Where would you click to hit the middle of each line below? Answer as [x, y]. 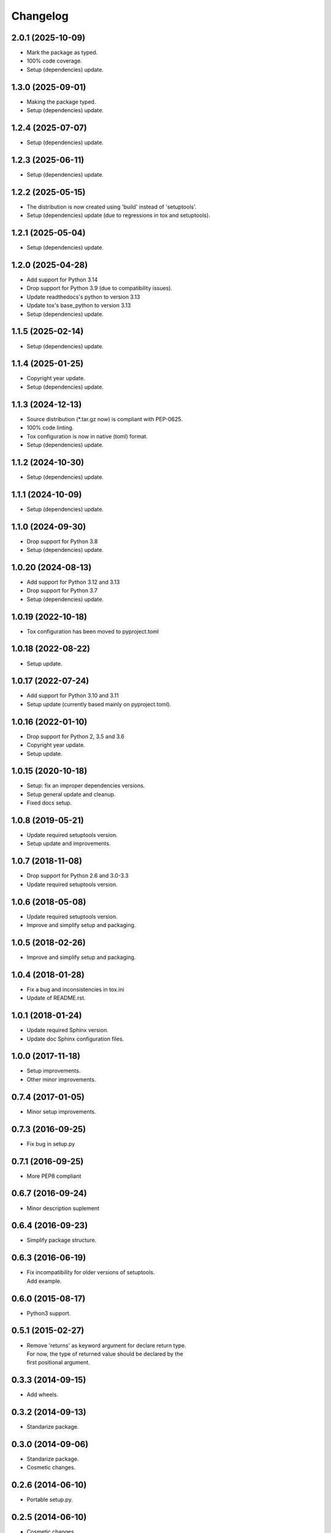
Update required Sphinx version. [67, 1030]
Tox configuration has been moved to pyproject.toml [93, 631]
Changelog [40, 16]
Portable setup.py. [50, 1500]
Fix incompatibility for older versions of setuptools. [91, 1272]
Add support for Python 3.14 [62, 280]
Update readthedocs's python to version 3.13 [83, 297]
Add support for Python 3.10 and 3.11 [73, 695]
